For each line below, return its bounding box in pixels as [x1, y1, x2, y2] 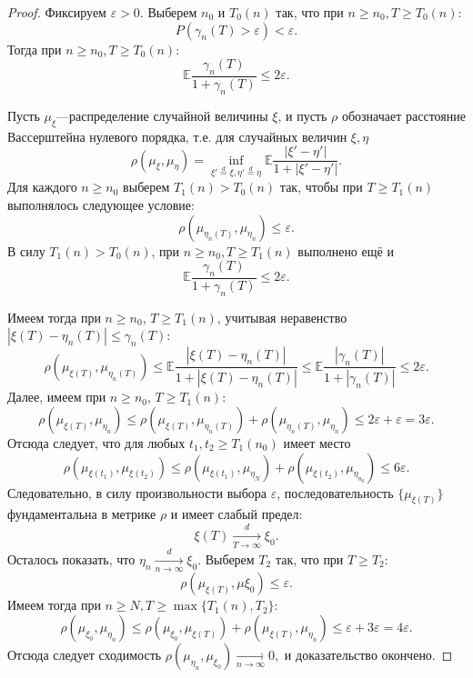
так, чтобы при [279, 177, 363, 196]
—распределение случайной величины [56, 105, 268, 125]
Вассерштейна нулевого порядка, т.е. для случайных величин [7, 126, 347, 145]
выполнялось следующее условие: [7, 195, 195, 214]
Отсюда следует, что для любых [7, 433, 186, 452]
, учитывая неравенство [216, 307, 347, 326]
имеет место [283, 433, 351, 452]
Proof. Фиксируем [7, 3, 106, 21]
